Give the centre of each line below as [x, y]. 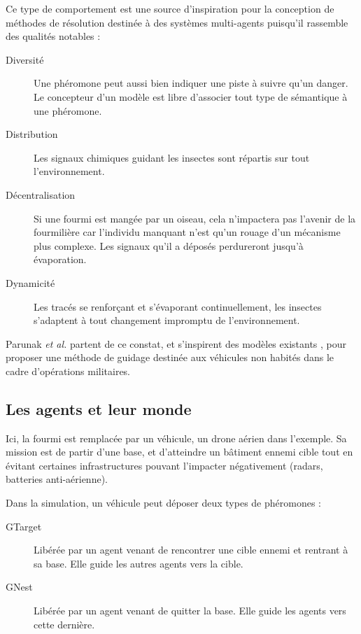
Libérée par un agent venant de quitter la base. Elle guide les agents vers [190, 611]
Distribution [32, 134]
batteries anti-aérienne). [57, 479]
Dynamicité [30, 282]
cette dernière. [64, 624]
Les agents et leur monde [99, 408]
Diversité [25, 59]
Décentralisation [41, 194]
